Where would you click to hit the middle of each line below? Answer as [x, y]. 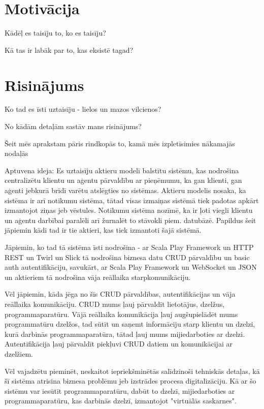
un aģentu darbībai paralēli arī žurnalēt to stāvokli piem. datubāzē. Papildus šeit [130, 220]
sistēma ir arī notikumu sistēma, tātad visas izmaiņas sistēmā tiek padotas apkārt [132, 200]
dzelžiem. [19, 353]
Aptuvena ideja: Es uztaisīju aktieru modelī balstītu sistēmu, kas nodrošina [122, 170]
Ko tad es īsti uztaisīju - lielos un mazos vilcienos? [83, 109]
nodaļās [16, 153]
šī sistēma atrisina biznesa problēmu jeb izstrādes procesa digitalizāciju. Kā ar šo [130, 381]
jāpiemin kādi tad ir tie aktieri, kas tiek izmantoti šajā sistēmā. [103, 230]
